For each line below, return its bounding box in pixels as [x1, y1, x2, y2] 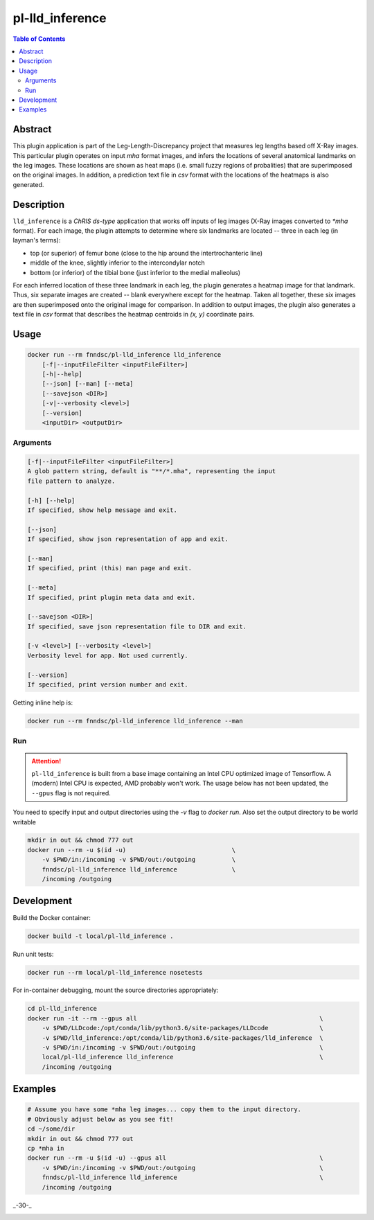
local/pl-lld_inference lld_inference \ [42, 1053, 323, 1061]
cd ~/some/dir [27, 1125, 75, 1133]
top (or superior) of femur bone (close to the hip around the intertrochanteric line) [30, 249, 263, 257]
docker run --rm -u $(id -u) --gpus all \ [27, 1154, 323, 1162]
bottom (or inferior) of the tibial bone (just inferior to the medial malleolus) [30, 268, 241, 276]
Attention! [31, 757, 62, 765]
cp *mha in [27, 1144, 64, 1152]
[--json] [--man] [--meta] [42, 380, 134, 388]
